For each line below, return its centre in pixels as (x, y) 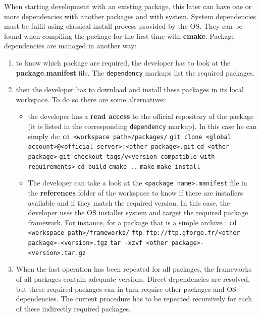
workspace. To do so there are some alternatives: (91, 99)
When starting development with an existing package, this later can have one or (128, 6)
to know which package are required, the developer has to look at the (123, 62)
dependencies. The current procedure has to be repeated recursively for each (134, 299)
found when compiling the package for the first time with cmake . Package (119, 36)
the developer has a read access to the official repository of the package (141, 116)
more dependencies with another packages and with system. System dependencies (130, 16)
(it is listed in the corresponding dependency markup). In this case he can (142, 126)
